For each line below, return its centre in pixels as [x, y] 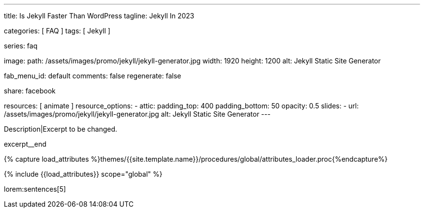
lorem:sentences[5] [35, 189]
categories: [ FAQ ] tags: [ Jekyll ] [57, 31]
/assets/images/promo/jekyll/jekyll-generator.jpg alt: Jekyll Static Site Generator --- [137, 114]
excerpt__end [25, 144]
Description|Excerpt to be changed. [61, 129]
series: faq [21, 46]
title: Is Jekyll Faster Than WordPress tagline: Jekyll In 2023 [99, 16]
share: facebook [30, 91]
